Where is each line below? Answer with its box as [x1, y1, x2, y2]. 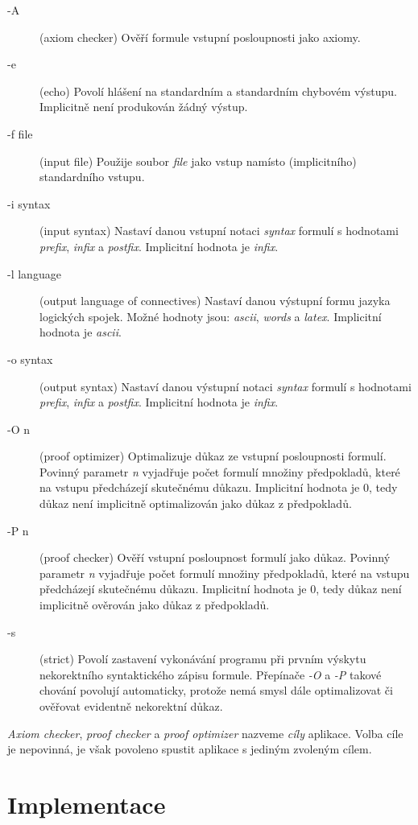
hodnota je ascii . [39, 324, 122, 340]
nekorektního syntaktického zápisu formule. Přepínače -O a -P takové [39, 666, 382, 683]
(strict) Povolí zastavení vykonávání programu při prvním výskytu [39, 650, 366, 667]
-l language [7, 265, 61, 282]
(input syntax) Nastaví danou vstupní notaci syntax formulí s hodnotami [39, 222, 399, 239]
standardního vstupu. [39, 168, 145, 185]
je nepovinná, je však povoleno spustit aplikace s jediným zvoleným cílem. [7, 740, 372, 757]
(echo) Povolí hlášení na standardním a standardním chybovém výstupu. [39, 82, 397, 99]
